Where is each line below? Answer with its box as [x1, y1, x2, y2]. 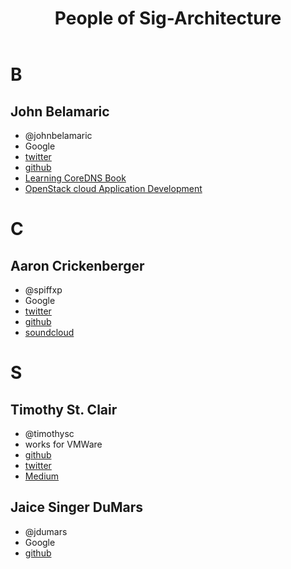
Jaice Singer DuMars [10, 499, 144, 516]
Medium [24, 470, 60, 482]
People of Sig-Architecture [54, 7, 282, 30]
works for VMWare [24, 438, 103, 450]
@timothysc [24, 428, 75, 439]
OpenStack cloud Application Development [24, 183, 203, 194]
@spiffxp [24, 284, 63, 296]
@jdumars [24, 525, 68, 537]
